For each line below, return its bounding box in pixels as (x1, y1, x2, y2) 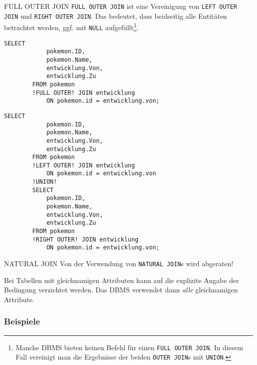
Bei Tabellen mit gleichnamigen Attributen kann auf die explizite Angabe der (4, 275, 239, 285)
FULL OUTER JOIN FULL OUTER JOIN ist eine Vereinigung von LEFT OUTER (4, 1, 237, 11)
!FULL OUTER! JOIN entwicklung (32, 89, 135, 96)
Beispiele (4, 315, 40, 327)
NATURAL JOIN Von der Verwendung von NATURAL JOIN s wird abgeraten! (4, 258, 233, 269)
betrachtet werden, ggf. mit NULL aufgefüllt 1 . (4, 21, 139, 32)
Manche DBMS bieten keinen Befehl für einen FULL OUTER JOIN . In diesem (15, 342, 243, 352)
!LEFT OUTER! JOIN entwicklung (32, 162, 135, 169)
